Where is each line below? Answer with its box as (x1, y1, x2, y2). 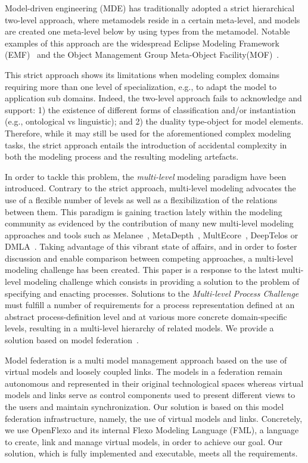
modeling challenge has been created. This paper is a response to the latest (5, 263, 279, 276)
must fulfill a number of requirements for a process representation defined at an (5, 299, 295, 311)
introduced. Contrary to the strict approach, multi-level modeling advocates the (5, 182, 296, 194)
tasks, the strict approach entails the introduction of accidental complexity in (5, 138, 287, 151)
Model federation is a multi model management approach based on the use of (5, 353, 287, 366)
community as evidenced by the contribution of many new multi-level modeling (5, 217, 294, 229)
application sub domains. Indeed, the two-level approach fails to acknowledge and (5, 92, 302, 104)
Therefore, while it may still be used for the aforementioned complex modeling (5, 126, 291, 139)
